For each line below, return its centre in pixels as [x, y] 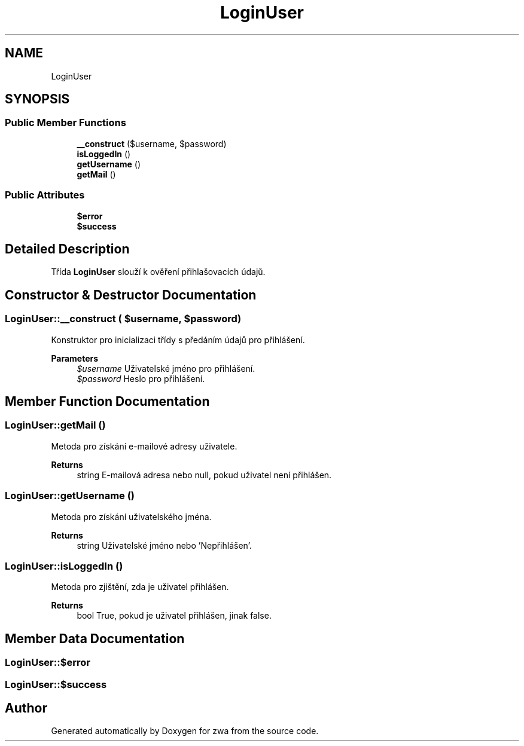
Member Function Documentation [107, 402]
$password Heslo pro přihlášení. [141, 378]
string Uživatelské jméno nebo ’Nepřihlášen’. [164, 545]
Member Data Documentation [95, 638]
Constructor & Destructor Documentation [131, 295]
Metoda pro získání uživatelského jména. [131, 516]
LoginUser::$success [56, 684]
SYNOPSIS [37, 99]
